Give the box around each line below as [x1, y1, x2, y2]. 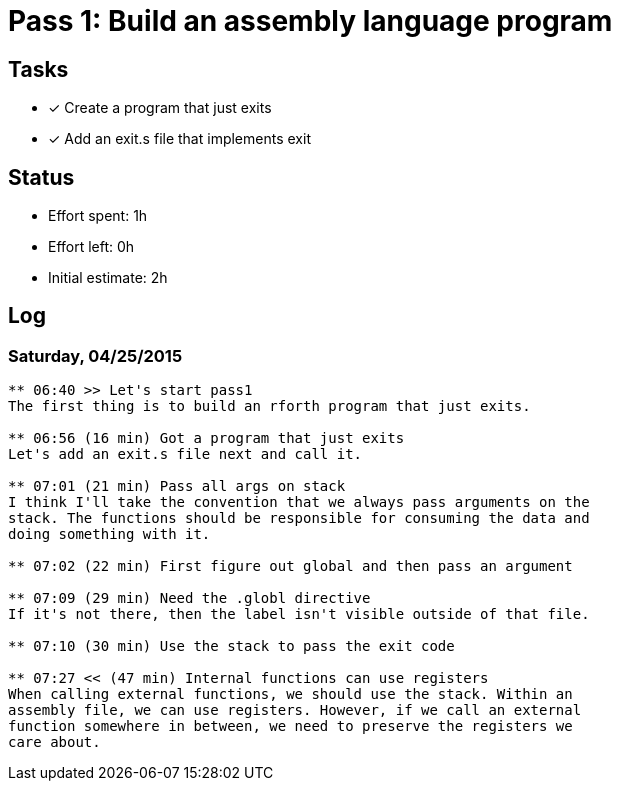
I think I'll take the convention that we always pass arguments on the [8, 494, 590, 511]
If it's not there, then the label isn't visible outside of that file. [8, 606, 590, 623]
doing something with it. [8, 526, 211, 543]
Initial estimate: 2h [48, 269, 168, 287]
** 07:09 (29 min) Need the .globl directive [8, 590, 371, 607]
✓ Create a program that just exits [48, 99, 272, 117]
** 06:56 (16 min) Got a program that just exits [8, 430, 405, 447]
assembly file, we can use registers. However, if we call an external [8, 702, 582, 719]
